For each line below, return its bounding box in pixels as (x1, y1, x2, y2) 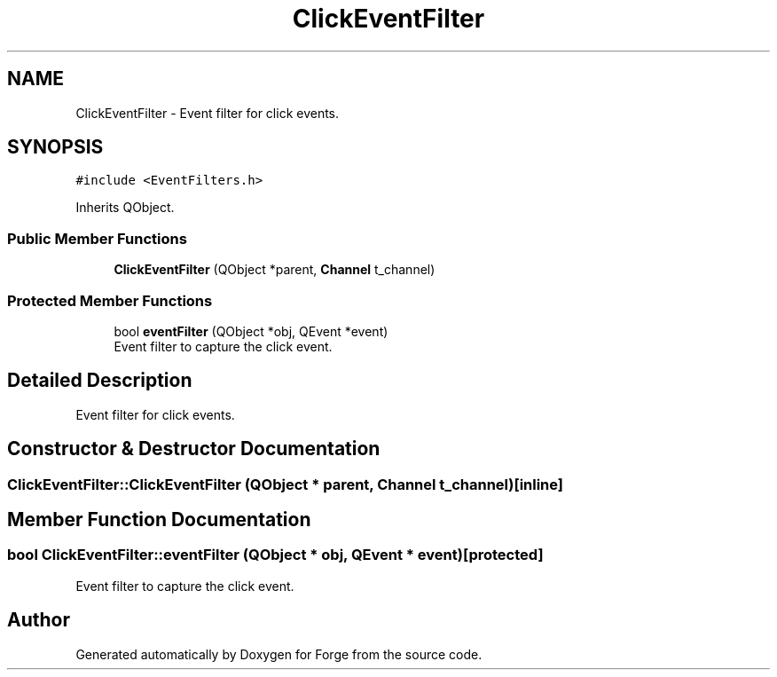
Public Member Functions (7, 229, 187, 248)
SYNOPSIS (7, 136, 104, 159)
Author (7, 609, 70, 632)
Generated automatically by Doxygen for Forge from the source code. (75, 646, 483, 662)
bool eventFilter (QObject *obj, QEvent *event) (114, 323, 388, 339)
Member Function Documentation (7, 508, 311, 531)
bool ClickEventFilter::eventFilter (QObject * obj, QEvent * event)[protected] (7, 546, 544, 564)
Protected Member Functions (7, 291, 213, 310)
